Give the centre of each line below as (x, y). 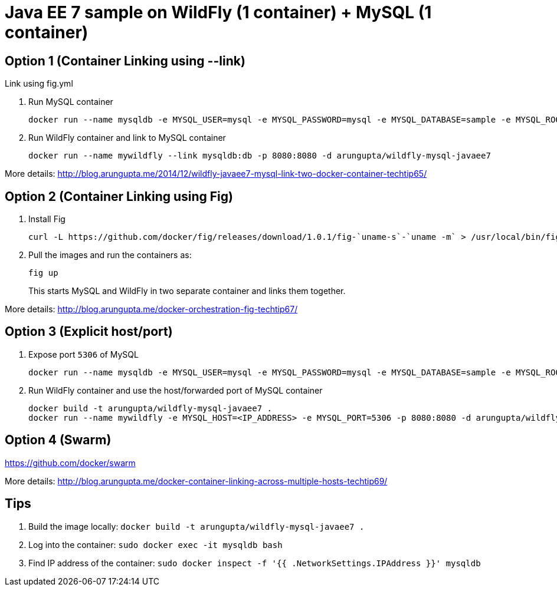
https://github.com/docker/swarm (70, 463)
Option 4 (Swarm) (58, 440)
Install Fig (47, 219)
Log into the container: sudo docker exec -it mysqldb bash (155, 544)
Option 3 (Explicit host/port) (89, 332)
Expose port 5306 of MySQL (83, 354)
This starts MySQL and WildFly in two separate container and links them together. (187, 291)
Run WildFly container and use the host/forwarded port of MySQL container (176, 390)
